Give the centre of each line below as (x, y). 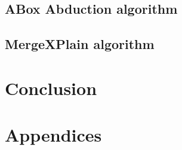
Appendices (53, 135)
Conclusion (51, 88)
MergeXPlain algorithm (80, 44)
